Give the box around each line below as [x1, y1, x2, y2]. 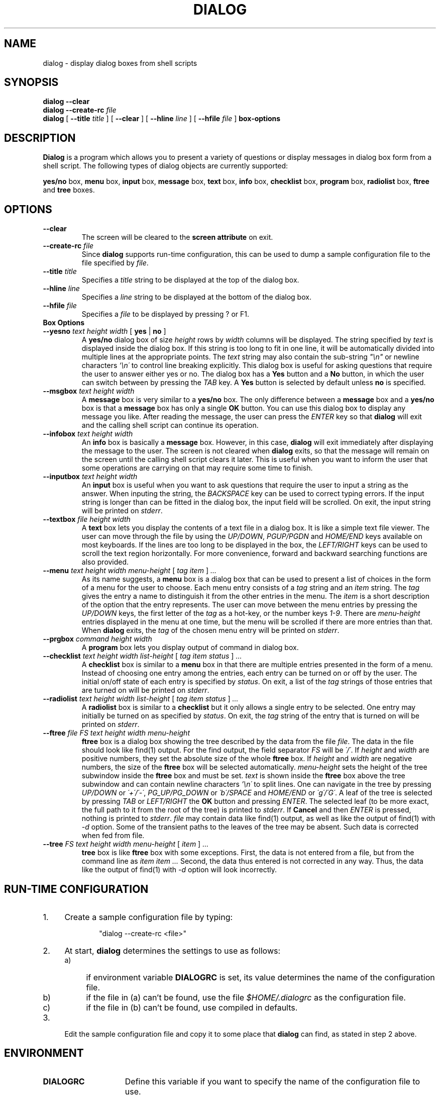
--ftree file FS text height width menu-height [43, 728, 190, 738]
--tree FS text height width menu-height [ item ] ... [43, 840, 209, 849]
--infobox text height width [43, 429, 133, 438]
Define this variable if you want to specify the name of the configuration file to [125, 1076, 420, 1086]
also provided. [81, 558, 129, 567]
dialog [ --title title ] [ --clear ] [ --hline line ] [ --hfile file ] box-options [43, 114, 281, 123]
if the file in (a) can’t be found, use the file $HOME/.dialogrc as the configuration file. [86, 992, 406, 1002]
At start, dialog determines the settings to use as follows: [64, 945, 281, 956]
